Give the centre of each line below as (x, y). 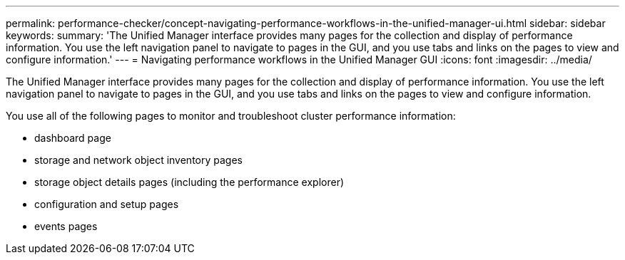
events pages (66, 226)
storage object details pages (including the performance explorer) (189, 182)
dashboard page (73, 138)
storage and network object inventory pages (138, 160)
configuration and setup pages (107, 204)
